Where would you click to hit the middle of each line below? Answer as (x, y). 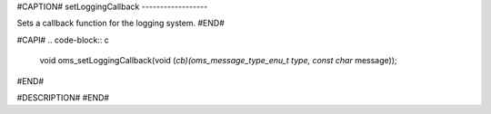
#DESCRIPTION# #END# (63, 97)
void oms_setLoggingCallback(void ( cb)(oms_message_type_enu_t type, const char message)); (218, 61)
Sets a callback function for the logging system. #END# (120, 24)
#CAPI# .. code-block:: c (63, 40)
